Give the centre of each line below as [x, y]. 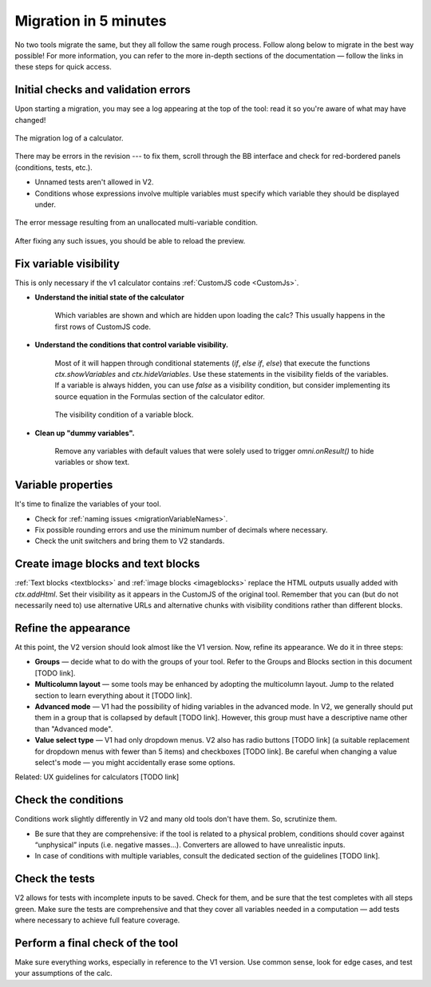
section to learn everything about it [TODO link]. [113, 696]
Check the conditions [69, 800]
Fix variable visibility [67, 264]
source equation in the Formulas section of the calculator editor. [160, 396]
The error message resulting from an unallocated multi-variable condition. [136, 223]
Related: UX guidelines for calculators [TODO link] [97, 777]
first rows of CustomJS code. [103, 327]
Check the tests [55, 879]
